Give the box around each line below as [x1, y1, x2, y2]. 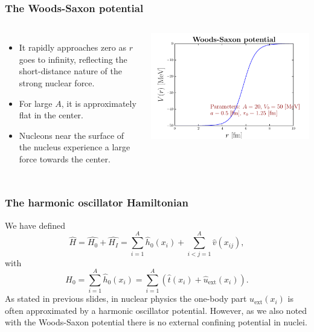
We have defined [5, 219, 65, 231]
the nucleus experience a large [19, 141, 130, 153]
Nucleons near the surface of [19, 129, 124, 141]
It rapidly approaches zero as [19, 41, 127, 54]
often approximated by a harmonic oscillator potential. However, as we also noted [5, 304, 307, 316]
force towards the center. [19, 152, 111, 165]
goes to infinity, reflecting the [19, 53, 127, 65]
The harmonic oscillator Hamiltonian [5, 195, 188, 210]
